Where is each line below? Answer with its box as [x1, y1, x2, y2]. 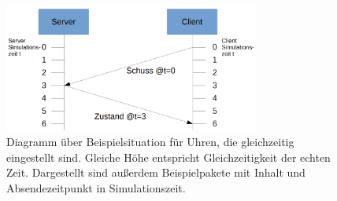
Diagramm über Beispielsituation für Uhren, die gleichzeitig [6, 133, 294, 149]
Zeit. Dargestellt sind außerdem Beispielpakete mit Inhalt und [6, 164, 306, 181]
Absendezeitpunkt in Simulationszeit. [6, 179, 186, 196]
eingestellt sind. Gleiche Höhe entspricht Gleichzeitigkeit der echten [6, 148, 331, 165]
